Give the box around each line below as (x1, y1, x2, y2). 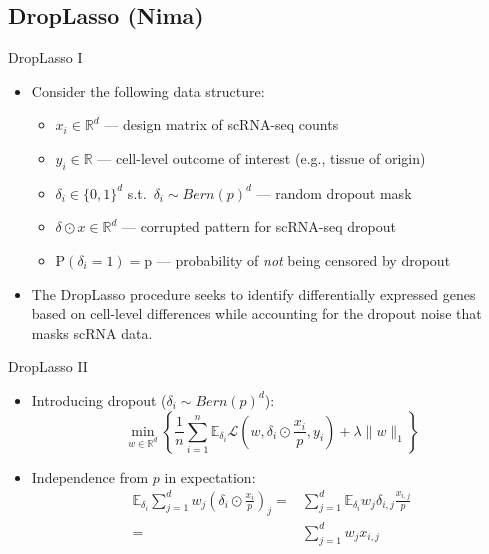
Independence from (31, 466, 149, 487)
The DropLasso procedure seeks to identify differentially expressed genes (31, 283, 476, 304)
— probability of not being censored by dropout (156, 249, 451, 270)
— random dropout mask (256, 182, 412, 203)
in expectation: (164, 466, 256, 487)
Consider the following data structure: (31, 80, 265, 101)
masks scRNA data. (31, 322, 153, 343)
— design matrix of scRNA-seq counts (104, 114, 339, 135)
